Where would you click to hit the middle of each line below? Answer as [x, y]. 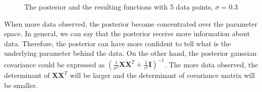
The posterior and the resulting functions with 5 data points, [119, 7]
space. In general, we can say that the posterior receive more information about [127, 33]
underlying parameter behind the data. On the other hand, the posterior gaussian [130, 53]
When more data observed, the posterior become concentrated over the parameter [131, 23]
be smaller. [21, 85]
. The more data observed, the [211, 64]
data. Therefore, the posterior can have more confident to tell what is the [118, 43]
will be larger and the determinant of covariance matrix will [162, 75]
